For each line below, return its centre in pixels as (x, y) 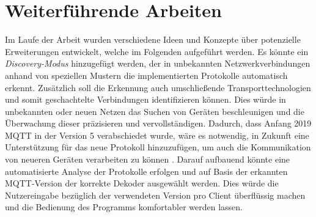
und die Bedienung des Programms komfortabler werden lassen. (124, 207)
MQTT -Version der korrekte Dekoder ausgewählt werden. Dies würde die (142, 183)
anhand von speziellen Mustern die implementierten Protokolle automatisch (146, 75)
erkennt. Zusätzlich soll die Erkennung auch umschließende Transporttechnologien (158, 87)
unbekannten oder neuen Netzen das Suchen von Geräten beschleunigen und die (155, 111)
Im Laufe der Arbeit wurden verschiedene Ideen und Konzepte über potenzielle (153, 39)
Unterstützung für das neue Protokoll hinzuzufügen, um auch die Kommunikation (158, 147)
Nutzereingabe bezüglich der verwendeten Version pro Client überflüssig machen (155, 195)
